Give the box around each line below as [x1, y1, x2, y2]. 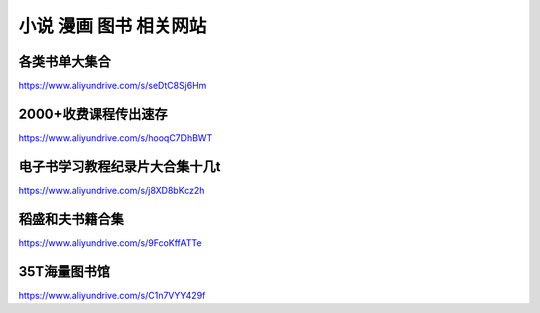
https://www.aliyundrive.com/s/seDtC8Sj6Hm [18, 80, 207, 92]
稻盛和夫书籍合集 [18, 210, 124, 227]
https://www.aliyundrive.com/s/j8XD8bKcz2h [18, 184, 205, 196]
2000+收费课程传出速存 [18, 105, 168, 122]
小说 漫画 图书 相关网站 [18, 15, 207, 37]
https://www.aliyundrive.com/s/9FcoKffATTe [18, 236, 202, 249]
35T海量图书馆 [18, 263, 110, 280]
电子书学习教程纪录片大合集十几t [18, 158, 221, 175]
